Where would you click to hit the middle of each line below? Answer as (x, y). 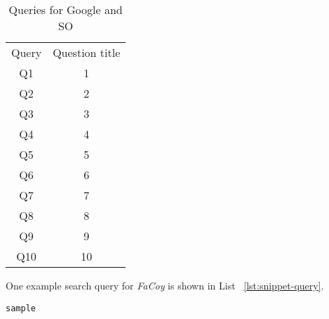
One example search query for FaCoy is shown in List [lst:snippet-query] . (165, 285)
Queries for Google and (66, 9)
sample (21, 308)
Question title (87, 52)
